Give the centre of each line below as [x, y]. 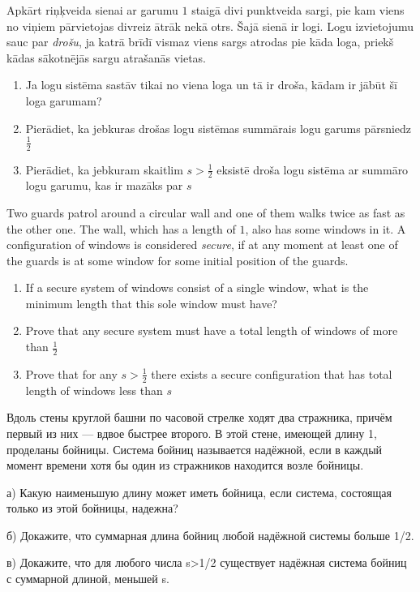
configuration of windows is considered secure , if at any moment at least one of [202, 245]
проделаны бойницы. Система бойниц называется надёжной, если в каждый [195, 449]
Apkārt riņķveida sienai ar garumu [92, 10]
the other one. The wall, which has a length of [121, 228]
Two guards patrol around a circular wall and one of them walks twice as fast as [206, 212]
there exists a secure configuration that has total [272, 373]
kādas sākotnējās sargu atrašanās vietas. [106, 57]
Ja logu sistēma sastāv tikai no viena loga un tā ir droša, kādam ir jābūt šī [211, 85]
